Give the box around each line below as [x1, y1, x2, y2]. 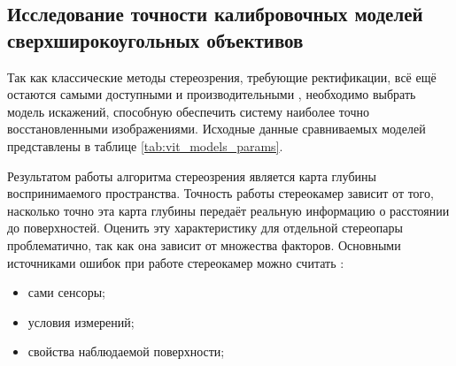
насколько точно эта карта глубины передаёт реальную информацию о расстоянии [7, 201, 450, 219]
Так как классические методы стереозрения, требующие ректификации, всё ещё [7, 67, 437, 86]
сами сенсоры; [27, 283, 106, 301]
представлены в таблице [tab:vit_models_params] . [7, 136, 283, 155]
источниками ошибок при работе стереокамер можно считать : [7, 253, 344, 271]
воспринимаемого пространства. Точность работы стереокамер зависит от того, [7, 184, 434, 202]
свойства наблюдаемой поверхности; [27, 342, 225, 361]
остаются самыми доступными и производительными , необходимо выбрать [7, 85, 416, 103]
